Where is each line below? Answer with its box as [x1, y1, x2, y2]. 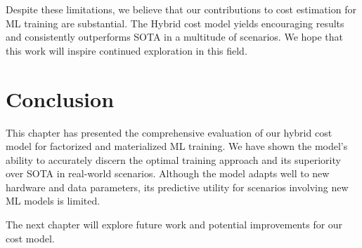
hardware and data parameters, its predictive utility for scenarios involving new [6, 179, 349, 194]
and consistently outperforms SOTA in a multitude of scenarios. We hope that [6, 29, 344, 44]
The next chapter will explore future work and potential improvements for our [6, 217, 343, 232]
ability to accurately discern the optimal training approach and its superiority [6, 152, 341, 167]
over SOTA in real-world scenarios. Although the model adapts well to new [6, 166, 330, 181]
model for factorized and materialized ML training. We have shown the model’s [6, 139, 348, 153]
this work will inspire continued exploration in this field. [6, 43, 247, 57]
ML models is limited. [6, 193, 101, 208]
